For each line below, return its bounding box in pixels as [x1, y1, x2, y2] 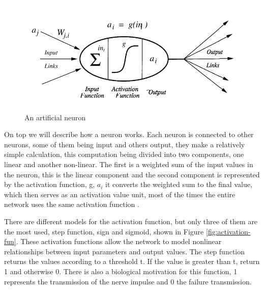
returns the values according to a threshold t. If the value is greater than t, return [4, 256, 260, 267]
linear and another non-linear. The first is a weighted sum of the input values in [4, 159, 253, 170]
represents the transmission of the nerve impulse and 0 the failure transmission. [4, 276, 252, 286]
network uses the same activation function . [4, 199, 139, 209]
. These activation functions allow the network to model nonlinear [16, 236, 222, 247]
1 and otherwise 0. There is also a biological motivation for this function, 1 [4, 266, 238, 276]
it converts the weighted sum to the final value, [105, 179, 252, 190]
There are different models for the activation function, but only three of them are [4, 216, 258, 227]
